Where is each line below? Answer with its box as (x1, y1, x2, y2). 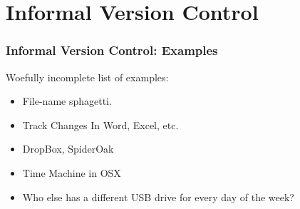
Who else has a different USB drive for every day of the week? (22, 189, 294, 204)
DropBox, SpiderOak (22, 141, 114, 156)
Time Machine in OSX (22, 165, 121, 180)
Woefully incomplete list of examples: (6, 69, 169, 84)
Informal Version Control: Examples (6, 41, 218, 59)
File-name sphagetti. (22, 93, 112, 108)
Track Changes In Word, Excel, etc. (22, 117, 179, 132)
